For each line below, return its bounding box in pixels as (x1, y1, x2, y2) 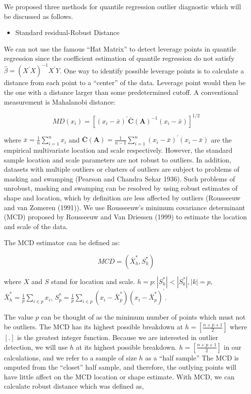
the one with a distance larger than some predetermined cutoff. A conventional (4, 87, 238, 97)
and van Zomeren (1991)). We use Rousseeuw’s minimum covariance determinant (4, 202, 245, 212)
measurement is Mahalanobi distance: (4, 96, 116, 107)
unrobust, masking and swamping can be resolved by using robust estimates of (4, 183, 238, 193)
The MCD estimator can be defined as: (4, 237, 120, 248)
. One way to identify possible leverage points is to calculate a (59, 65, 244, 75)
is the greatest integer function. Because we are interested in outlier (17, 332, 218, 342)
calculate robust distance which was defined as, (4, 381, 144, 391)
